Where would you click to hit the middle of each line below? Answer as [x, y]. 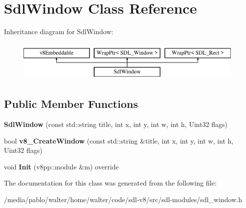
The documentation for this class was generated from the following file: [110, 183]
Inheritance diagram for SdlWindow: [59, 31]
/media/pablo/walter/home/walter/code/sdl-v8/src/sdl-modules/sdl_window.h [123, 199]
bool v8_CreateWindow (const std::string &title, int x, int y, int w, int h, [119, 140]
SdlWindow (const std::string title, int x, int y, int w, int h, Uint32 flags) [116, 124]
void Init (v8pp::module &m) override [61, 166]
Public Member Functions [71, 104]
